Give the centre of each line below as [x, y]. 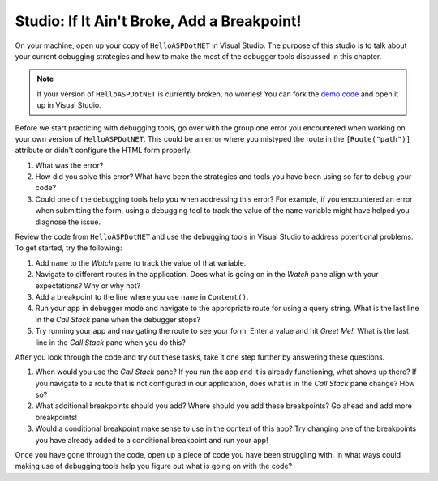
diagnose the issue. [68, 222]
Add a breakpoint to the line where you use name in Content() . [142, 296]
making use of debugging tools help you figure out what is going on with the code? [153, 466]
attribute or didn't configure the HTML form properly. [103, 151]
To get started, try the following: [69, 248]
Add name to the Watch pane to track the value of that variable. [141, 262]
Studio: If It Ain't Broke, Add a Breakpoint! [158, 21]
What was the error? [69, 165]
